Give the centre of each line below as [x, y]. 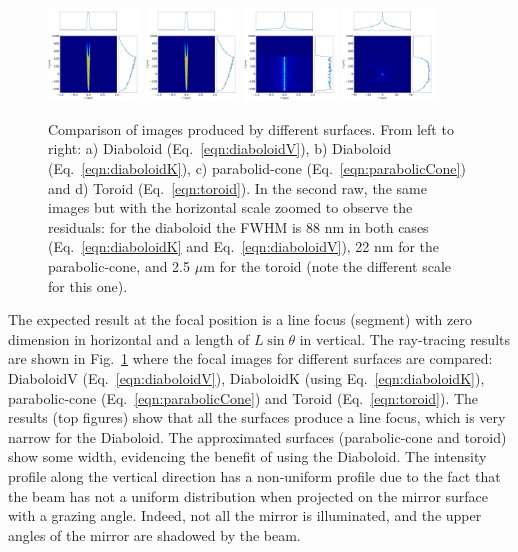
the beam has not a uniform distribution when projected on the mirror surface [248, 495]
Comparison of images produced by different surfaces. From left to [251, 128]
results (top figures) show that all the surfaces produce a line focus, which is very [257, 417]
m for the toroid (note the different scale [327, 266]
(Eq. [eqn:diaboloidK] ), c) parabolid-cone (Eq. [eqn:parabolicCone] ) [257, 168]
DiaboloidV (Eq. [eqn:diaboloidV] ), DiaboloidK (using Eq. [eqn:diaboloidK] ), [246, 377]
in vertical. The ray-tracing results [404, 338]
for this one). [88, 285]
